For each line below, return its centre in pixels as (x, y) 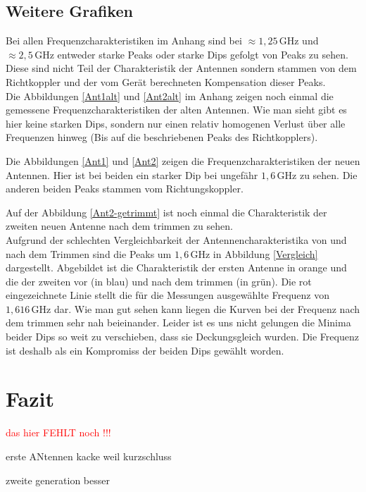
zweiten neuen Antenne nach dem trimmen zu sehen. (119, 226)
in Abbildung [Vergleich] (265, 253)
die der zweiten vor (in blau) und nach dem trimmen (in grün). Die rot (159, 281)
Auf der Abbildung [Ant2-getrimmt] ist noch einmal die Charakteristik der (166, 212)
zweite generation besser (58, 480)
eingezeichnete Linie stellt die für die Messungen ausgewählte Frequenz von (168, 295)
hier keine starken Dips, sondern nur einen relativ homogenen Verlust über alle (176, 123)
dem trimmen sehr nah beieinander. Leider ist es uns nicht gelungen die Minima (178, 322)
